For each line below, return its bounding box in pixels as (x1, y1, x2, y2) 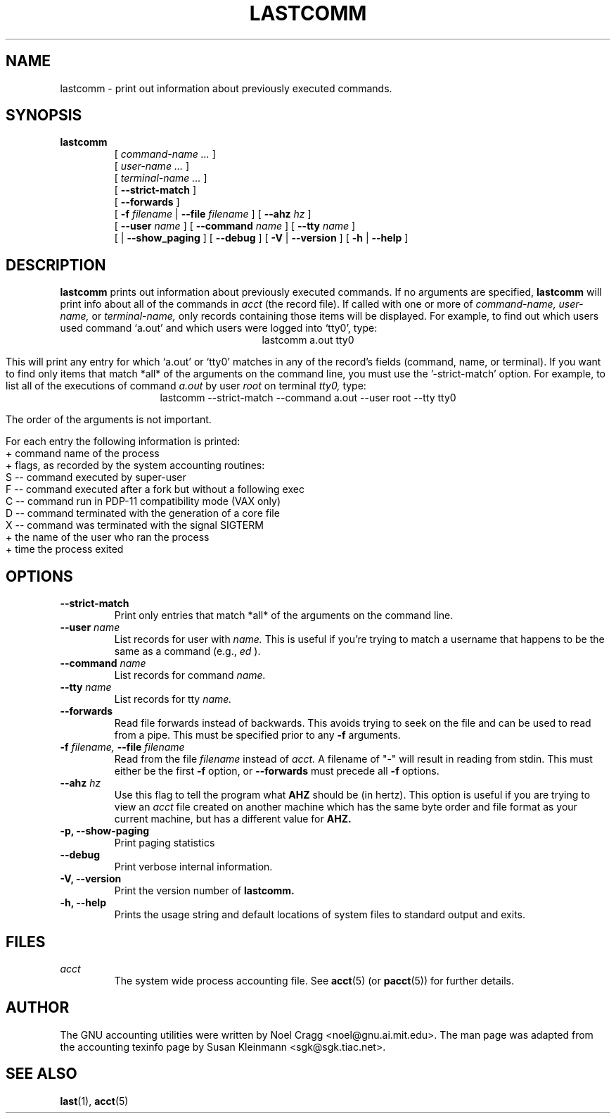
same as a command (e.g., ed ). (114, 645, 261, 658)
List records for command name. (114, 669, 266, 682)
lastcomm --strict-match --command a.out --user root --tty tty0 (160, 392, 456, 404)
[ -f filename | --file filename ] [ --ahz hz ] (114, 208, 312, 220)
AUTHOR (6, 999, 70, 1017)
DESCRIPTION (6, 256, 106, 274)
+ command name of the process (6, 447, 160, 460)
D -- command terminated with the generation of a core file (6, 507, 280, 520)
